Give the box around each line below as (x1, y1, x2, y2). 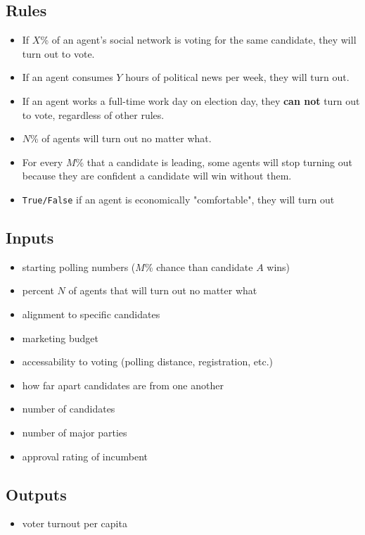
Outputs (6, 483, 67, 505)
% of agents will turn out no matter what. (30, 131, 212, 146)
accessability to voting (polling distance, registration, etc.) (22, 354, 274, 369)
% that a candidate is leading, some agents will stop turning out (75, 154, 353, 169)
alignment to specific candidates (22, 307, 160, 321)
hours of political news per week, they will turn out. (125, 70, 350, 84)
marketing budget (22, 330, 98, 345)
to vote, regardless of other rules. (22, 107, 165, 122)
